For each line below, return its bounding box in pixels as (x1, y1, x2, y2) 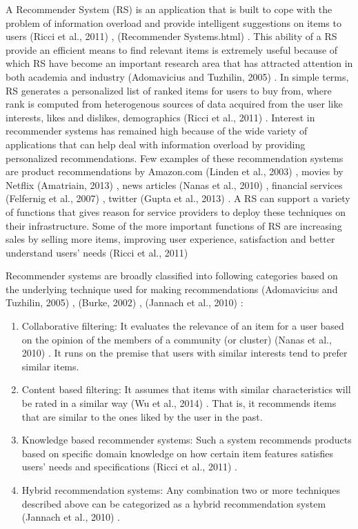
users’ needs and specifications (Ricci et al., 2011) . (21, 459, 237, 474)
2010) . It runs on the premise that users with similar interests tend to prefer (21, 346, 348, 360)
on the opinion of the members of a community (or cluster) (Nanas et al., (21, 332, 332, 346)
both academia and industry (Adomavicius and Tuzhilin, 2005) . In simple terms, (6, 69, 349, 83)
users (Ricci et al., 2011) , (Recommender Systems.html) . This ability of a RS (6, 29, 337, 43)
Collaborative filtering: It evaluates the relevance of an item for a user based (21, 319, 344, 333)
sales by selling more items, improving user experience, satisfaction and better (6, 232, 335, 246)
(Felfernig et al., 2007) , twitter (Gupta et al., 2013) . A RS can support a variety (6, 191, 350, 206)
